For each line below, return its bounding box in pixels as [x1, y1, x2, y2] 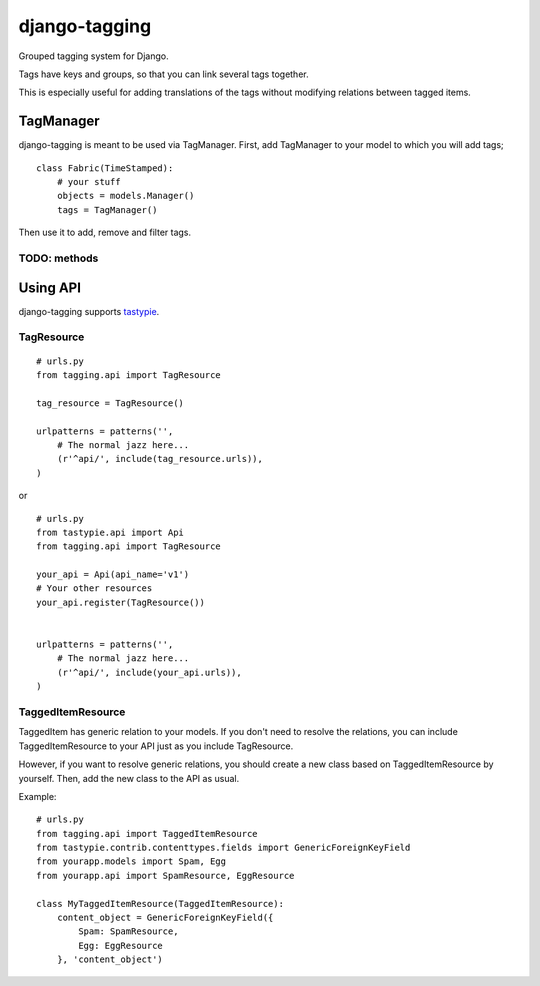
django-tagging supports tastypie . [18, 305, 160, 317]
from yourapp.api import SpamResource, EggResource [36, 870, 295, 881]
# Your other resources [36, 583, 153, 594]
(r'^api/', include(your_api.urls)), [56, 666, 242, 678]
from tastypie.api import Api [36, 526, 185, 538]
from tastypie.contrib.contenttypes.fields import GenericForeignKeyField [36, 842, 411, 854]
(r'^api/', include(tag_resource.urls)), [56, 453, 264, 465]
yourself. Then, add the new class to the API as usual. [18, 772, 240, 784]
